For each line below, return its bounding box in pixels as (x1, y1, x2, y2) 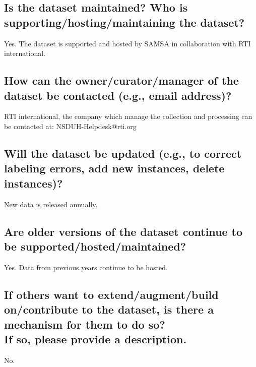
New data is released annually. (4, 199, 98, 209)
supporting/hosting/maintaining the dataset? (4, 14, 245, 30)
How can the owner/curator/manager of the (4, 73, 239, 88)
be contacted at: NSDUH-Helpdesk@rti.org (4, 120, 137, 131)
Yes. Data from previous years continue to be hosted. (4, 262, 168, 272)
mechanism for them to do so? (4, 316, 165, 332)
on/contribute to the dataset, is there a (4, 301, 214, 317)
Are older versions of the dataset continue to (4, 223, 243, 239)
